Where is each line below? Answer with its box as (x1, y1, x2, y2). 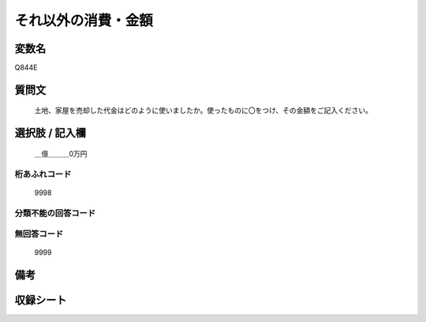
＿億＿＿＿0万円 (34, 148, 88, 158)
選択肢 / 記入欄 (14, 126, 87, 140)
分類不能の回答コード (14, 208, 96, 219)
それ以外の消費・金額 (14, 12, 154, 29)
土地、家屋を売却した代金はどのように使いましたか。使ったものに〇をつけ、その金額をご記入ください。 (34, 106, 373, 115)
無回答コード (14, 229, 64, 240)
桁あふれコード (14, 168, 72, 179)
